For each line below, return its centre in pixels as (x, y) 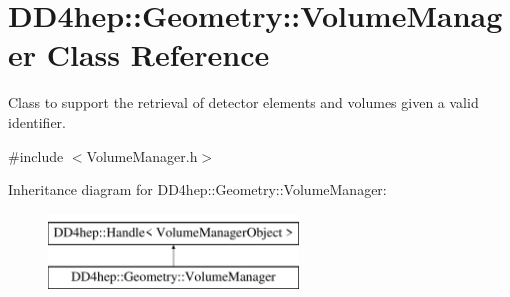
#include (36, 155)
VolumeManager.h (142, 155)
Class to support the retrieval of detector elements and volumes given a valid (243, 102)
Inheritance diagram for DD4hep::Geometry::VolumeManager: (197, 189)
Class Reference (158, 54)
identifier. (37, 121)
